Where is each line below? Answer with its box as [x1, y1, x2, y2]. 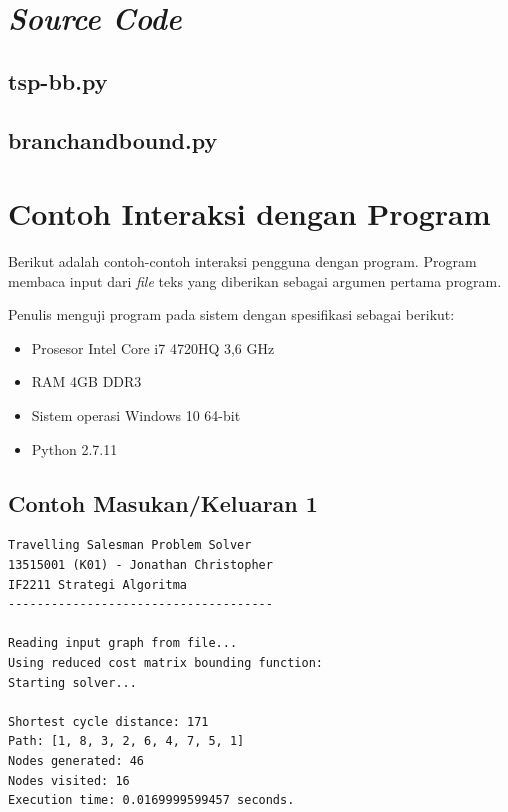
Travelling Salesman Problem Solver [8, 538, 252, 553]
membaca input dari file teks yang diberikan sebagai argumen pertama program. [8, 270, 502, 291]
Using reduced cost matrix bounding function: [8, 655, 323, 670]
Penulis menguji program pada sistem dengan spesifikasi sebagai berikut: [8, 304, 455, 325]
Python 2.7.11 [31, 438, 118, 459]
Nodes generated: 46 [8, 753, 145, 768]
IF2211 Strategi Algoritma [8, 577, 187, 592]
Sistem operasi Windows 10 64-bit [31, 405, 241, 426]
